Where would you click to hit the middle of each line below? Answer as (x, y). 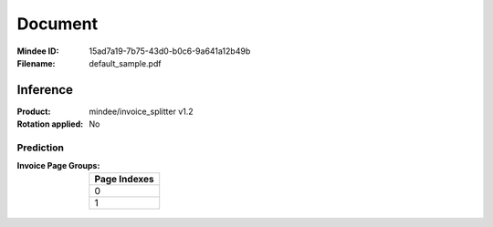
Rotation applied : (50, 124)
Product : (34, 111)
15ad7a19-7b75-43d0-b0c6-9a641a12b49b (170, 51)
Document (58, 24)
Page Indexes (124, 179)
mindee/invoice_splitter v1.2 (141, 111)
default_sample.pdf (125, 63)
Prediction (40, 148)
